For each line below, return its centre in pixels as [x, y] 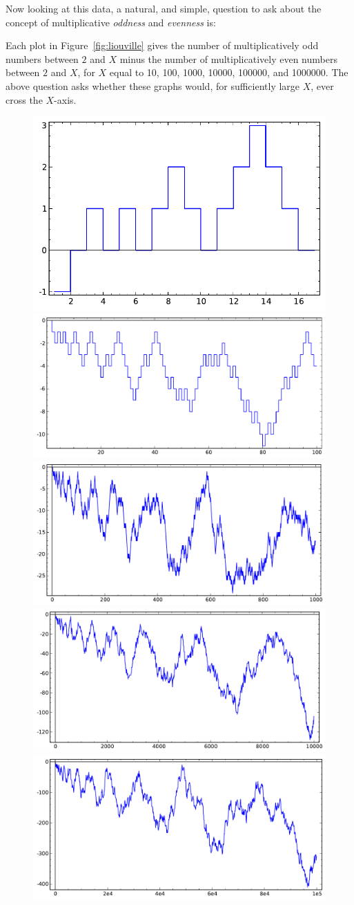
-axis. [65, 99]
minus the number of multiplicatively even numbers [228, 58]
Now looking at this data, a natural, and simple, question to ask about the [164, 8]
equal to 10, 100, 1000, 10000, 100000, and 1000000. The [229, 72]
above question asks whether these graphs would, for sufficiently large [153, 85]
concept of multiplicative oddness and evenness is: [111, 22]
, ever [322, 85]
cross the [24, 99]
